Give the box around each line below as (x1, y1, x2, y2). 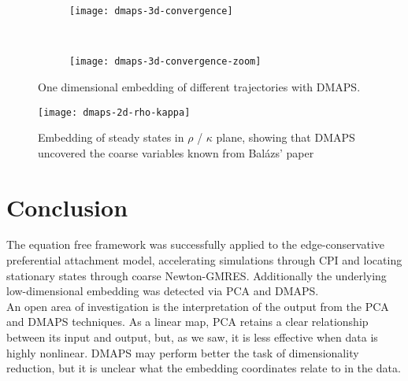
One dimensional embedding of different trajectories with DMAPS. (38, 78, 361, 94)
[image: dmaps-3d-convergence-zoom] (69, 56, 261, 68)
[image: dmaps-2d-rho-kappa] (38, 106, 191, 118)
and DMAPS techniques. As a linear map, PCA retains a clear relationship (6, 313, 369, 330)
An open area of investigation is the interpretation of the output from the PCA (6, 298, 389, 314)
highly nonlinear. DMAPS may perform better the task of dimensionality (6, 344, 359, 361)
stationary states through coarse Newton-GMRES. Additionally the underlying (6, 267, 387, 283)
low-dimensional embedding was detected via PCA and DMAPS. (6, 283, 319, 299)
